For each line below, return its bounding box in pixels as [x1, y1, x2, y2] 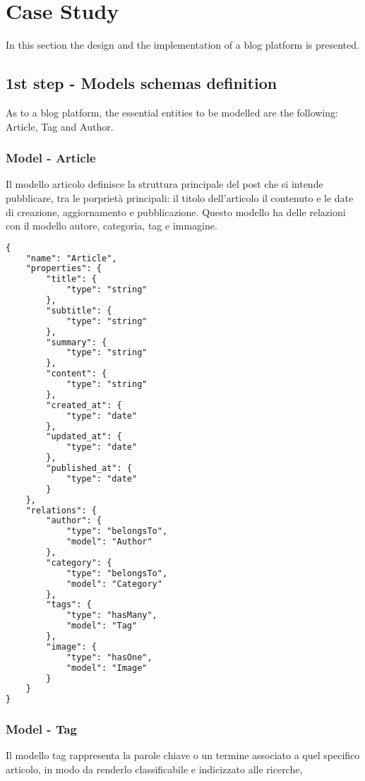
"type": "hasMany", [66, 610, 157, 621]
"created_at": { [46, 400, 122, 410]
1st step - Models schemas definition [6, 72, 277, 94]
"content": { [46, 369, 107, 379]
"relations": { [25, 505, 97, 515]
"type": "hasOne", [66, 652, 152, 662]
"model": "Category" [66, 578, 162, 589]
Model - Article [6, 149, 96, 167]
